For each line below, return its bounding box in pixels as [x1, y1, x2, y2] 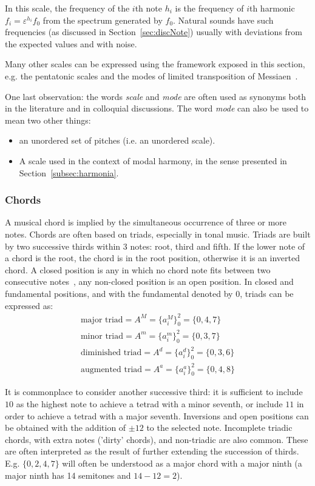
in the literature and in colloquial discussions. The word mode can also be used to [5, 102, 309, 115]
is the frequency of [175, 2, 244, 14]
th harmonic [249, 2, 295, 14]
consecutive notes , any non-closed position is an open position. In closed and [5, 275, 294, 288]
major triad [80, 315, 123, 324]
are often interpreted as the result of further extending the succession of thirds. [5, 445, 299, 458]
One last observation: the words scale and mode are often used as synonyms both [5, 90, 306, 102]
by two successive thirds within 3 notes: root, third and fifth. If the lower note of [5, 239, 305, 252]
